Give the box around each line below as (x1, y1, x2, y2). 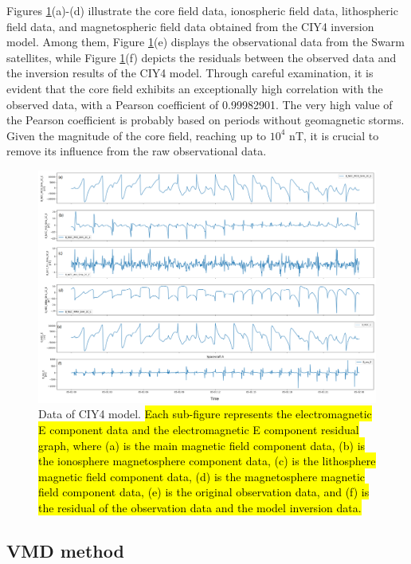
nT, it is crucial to (289, 127, 379, 143)
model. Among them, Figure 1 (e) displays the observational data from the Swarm (6, 33, 405, 50)
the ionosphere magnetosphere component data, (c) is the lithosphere (38, 452, 376, 469)
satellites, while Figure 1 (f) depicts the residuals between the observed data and (6, 49, 397, 65)
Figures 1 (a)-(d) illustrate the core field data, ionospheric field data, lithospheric (6, 2, 398, 18)
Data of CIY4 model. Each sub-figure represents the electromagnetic (38, 405, 372, 422)
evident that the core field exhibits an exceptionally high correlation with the (6, 80, 383, 96)
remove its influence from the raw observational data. (6, 143, 267, 159)
